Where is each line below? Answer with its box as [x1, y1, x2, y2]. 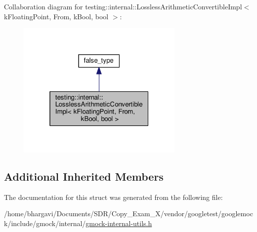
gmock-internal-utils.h [86, 218, 152, 228]
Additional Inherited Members [4, 168, 164, 184]
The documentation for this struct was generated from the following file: [4, 192, 223, 202]
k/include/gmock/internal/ [4, 218, 86, 228]
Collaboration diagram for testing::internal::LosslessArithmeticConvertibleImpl [4, 1, 242, 11]
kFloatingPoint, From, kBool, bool [4, 11, 109, 21]
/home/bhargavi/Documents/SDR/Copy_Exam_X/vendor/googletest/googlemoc [4, 208, 253, 219]
